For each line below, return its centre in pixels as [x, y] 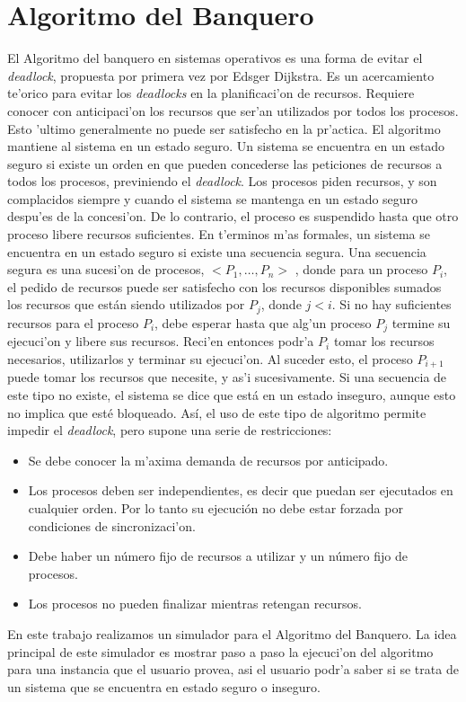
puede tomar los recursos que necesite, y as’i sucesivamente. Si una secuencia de [227, 377]
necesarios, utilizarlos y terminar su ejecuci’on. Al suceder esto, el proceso [210, 358]
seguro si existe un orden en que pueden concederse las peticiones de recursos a [225, 163]
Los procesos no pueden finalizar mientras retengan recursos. [195, 604]
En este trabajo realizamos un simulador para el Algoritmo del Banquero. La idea [232, 633]
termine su [421, 322]
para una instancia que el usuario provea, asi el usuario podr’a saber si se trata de [233, 669]
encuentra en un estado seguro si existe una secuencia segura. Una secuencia [217, 251]
